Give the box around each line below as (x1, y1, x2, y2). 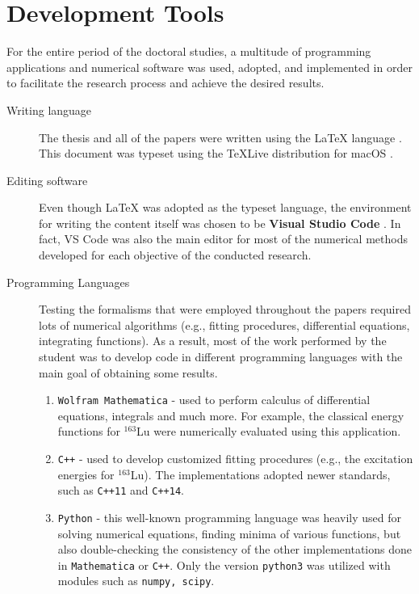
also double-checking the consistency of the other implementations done (57, 541, 413, 558)
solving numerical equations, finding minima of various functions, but (57, 524, 401, 541)
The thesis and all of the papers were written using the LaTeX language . (39, 128, 402, 145)
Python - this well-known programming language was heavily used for (57, 508, 401, 525)
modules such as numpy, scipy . (57, 572, 215, 589)
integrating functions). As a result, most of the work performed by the (39, 332, 387, 349)
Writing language (6, 101, 92, 118)
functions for (57, 423, 120, 440)
